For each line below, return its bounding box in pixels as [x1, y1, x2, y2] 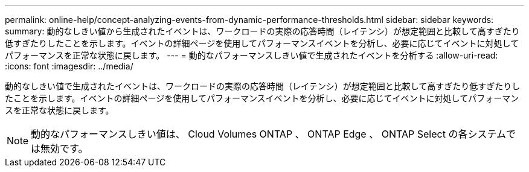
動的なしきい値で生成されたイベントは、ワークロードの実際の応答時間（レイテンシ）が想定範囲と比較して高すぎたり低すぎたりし [5, 81, 521, 91]
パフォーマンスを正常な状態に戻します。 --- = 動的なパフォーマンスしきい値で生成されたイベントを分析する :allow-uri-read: [5, 50, 498, 60]
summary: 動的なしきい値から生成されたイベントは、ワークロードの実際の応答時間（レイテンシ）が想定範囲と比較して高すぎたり [5, 26, 520, 36]
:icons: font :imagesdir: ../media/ [5, 61, 133, 71]
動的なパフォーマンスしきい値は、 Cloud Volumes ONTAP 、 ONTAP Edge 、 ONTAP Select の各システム [31, 128, 506, 140]
